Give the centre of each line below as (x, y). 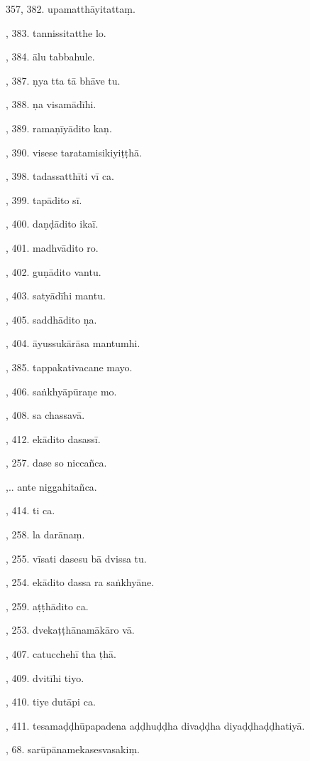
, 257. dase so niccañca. (56, 463)
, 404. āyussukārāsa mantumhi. (73, 343)
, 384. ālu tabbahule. (50, 57)
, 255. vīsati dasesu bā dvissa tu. (76, 558)
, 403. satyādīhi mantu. (56, 296)
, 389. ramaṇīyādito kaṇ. (59, 128)
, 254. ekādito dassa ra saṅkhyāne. (80, 582)
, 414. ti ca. (31, 510)
